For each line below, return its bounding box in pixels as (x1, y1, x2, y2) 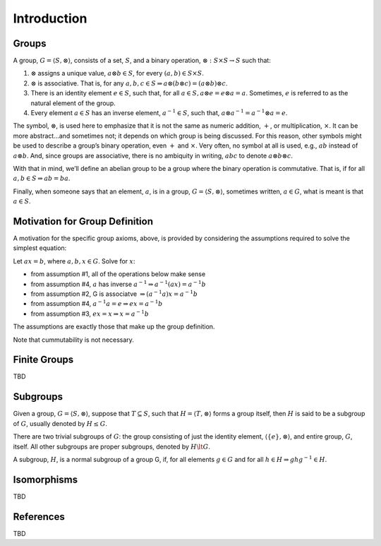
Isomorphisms (13, 473, 78, 485)
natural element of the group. (30, 99, 116, 107)
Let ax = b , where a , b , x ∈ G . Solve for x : (13, 256, 135, 265)
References (13, 511, 65, 523)
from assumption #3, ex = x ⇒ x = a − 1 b (30, 309, 150, 318)
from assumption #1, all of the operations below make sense (30, 270, 206, 278)
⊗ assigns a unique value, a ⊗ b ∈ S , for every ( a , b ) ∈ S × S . (30, 69, 205, 78)
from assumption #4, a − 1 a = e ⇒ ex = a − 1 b (30, 299, 163, 308)
